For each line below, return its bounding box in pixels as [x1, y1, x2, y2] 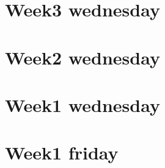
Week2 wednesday [5, 44, 160, 69]
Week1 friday [5, 140, 119, 165]
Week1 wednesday [5, 92, 160, 117]
